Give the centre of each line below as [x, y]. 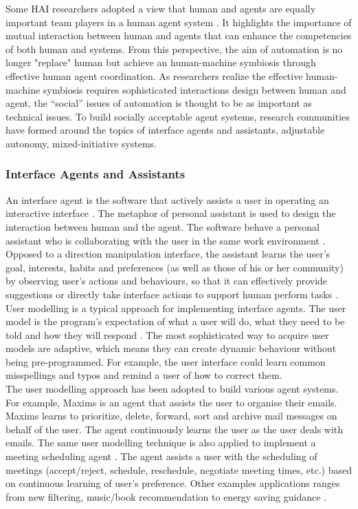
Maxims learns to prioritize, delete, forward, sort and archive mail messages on [171, 416]
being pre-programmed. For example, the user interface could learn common [166, 361]
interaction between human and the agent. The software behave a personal [163, 226]
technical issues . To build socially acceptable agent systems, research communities [178, 116]
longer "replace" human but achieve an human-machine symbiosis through [161, 62]
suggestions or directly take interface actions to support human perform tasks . [172, 294]
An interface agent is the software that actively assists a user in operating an [167, 199]
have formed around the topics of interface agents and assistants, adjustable [165, 130]
